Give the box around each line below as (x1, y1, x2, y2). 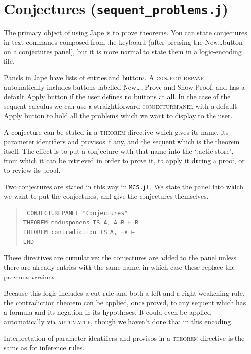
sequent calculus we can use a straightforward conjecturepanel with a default (4, 101, 237, 111)
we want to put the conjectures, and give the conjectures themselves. (4, 191, 209, 201)
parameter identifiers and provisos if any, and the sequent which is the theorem (4, 136, 240, 147)
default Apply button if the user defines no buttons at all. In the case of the (4, 91, 231, 101)
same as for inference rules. (4, 342, 85, 353)
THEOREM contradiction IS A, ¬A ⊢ (23, 229, 135, 236)
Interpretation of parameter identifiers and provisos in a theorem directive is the (4, 333, 245, 343)
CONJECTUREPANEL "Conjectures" (26, 209, 128, 217)
